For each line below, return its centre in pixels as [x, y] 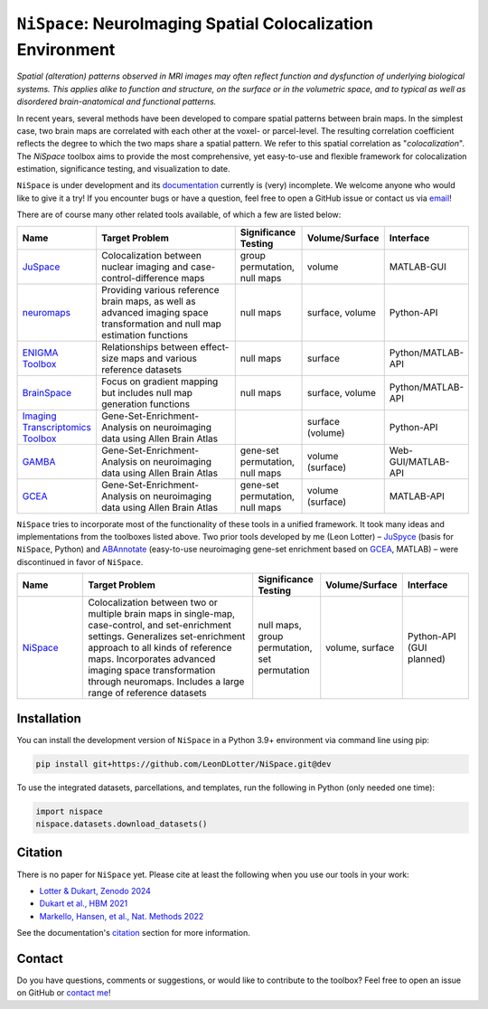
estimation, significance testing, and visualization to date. [123, 169]
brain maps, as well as [148, 301]
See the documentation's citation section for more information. [133, 933]
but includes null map [147, 392]
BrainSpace [47, 392]
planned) [427, 659]
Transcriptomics [57, 427]
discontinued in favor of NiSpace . [80, 561]
